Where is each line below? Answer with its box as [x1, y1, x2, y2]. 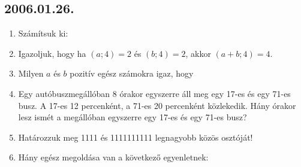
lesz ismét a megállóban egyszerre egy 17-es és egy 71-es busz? [18, 111, 247, 123]
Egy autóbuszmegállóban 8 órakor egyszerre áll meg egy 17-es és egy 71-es [18, 87, 291, 99]
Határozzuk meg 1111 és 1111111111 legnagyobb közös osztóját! [18, 130, 253, 143]
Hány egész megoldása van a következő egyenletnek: [18, 151, 209, 163]
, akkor [185, 47, 211, 59]
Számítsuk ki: [18, 27, 68, 40]
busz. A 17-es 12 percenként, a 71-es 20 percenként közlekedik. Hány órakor [18, 99, 296, 111]
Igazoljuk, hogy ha [18, 47, 86, 59]
